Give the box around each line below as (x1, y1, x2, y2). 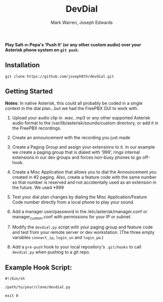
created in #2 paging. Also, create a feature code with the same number (12, 174, 157, 180)
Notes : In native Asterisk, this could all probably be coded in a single (5, 100, 143, 106)
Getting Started (5, 87, 53, 95)
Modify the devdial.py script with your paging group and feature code (12, 224, 153, 230)
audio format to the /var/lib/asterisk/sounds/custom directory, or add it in (12, 120, 159, 126)
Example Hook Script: (5, 263, 72, 271)
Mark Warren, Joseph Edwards (51, 19, 113, 25)
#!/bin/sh (5, 276, 25, 281)
